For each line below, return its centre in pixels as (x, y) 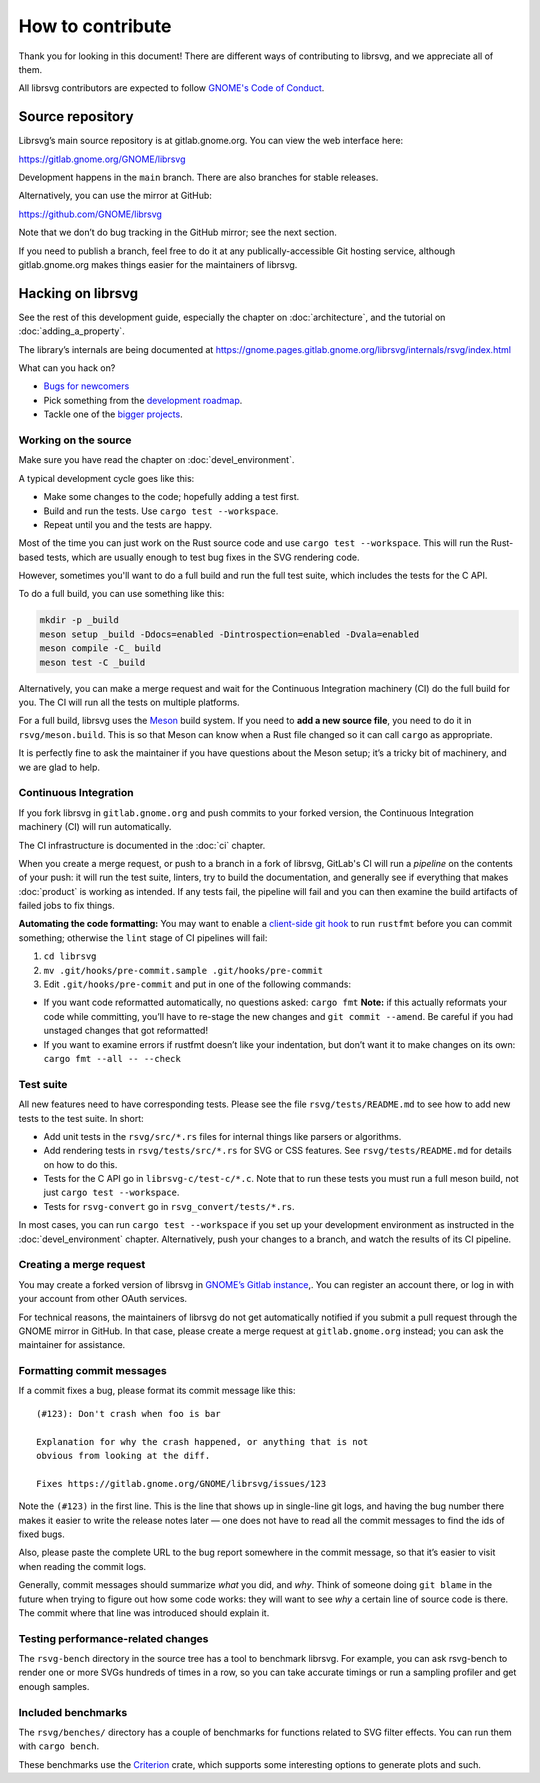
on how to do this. (80, 1164)
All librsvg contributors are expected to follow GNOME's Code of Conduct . (171, 88)
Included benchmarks (73, 1712)
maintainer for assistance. (72, 1345)
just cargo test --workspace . (111, 1192)
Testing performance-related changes (113, 1638)
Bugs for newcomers (86, 386)
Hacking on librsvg (78, 293)
